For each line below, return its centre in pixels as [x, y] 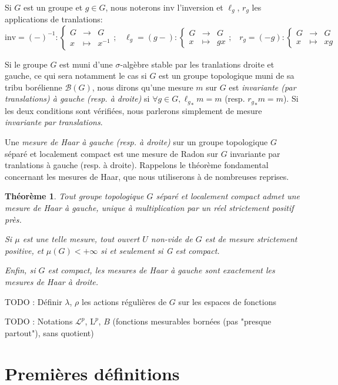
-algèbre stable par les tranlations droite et [197, 64]
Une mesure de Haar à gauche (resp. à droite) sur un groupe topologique [136, 142]
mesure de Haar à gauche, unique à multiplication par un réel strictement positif [149, 208]
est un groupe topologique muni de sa [227, 76]
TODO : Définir [34, 301]
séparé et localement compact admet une [228, 196]
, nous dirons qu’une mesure [143, 87]
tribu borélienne [34, 87]
